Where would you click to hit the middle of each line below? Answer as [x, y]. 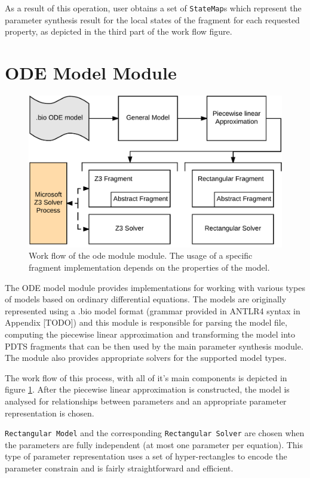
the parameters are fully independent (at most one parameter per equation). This [154, 444]
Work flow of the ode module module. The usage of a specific [141, 255]
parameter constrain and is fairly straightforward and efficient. [119, 468]
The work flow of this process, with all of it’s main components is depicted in [146, 377]
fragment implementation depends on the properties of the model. [149, 267]
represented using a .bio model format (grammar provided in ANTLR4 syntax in [153, 310]
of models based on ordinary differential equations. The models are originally [146, 299]
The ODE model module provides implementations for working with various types [155, 287]
